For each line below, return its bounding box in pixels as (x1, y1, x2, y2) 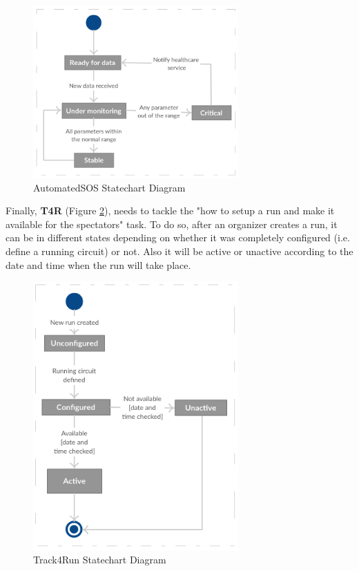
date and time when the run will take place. (6, 257, 191, 272)
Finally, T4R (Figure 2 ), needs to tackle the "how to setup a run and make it (6, 203, 335, 218)
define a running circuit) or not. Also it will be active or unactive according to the (6, 243, 353, 258)
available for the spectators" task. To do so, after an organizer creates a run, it (6, 216, 338, 231)
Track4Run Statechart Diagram (33, 552, 166, 567)
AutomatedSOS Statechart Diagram (33, 180, 186, 194)
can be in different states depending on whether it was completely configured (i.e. (6, 230, 350, 245)
